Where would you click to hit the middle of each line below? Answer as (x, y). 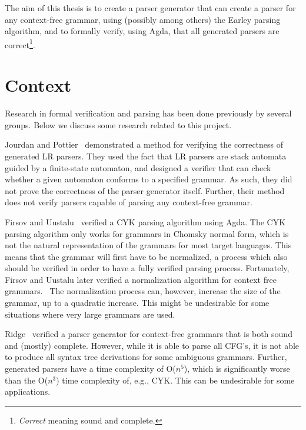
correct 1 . (20, 44)
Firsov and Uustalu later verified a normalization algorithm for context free (141, 279)
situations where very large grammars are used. (90, 314)
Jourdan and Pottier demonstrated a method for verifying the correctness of (144, 144)
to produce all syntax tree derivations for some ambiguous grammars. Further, (146, 357)
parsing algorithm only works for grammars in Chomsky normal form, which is (147, 233)
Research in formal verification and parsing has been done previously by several (148, 113)
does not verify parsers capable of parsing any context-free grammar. (129, 202)
